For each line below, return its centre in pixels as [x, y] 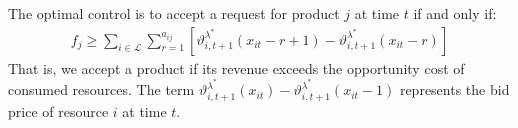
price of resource [58, 111]
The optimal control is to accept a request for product [174, 13]
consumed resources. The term [101, 89]
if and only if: [455, 13]
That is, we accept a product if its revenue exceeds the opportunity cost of [236, 67]
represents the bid [454, 89]
